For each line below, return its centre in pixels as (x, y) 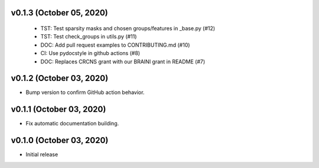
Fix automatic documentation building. (72, 124)
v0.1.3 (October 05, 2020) (60, 13)
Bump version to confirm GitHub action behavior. (85, 92)
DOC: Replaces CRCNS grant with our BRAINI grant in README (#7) (123, 62)
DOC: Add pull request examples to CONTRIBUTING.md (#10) (115, 45)
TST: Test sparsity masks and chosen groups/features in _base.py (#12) (128, 28)
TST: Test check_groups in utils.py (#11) (89, 37)
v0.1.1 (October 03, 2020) (58, 109)
